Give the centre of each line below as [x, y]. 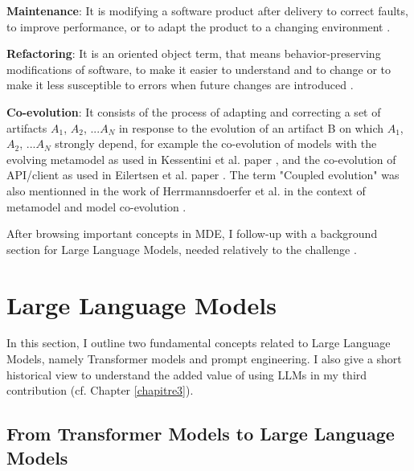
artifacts [27, 127]
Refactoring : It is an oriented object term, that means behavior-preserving [194, 53]
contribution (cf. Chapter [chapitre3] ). [100, 390]
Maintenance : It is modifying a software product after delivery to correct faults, [207, 10]
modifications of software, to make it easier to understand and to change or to [199, 69]
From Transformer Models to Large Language [201, 434]
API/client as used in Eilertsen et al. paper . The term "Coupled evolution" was [203, 175]
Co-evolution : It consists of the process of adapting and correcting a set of [194, 111]
